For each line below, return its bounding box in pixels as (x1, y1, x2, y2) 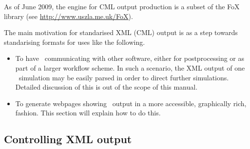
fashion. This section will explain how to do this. (15, 108, 161, 118)
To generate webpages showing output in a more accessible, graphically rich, (15, 98, 247, 108)
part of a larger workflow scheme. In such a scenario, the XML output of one (15, 62, 245, 73)
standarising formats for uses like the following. (4, 37, 145, 47)
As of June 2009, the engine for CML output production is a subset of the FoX (4, 1, 240, 11)
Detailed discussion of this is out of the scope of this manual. (15, 82, 198, 92)
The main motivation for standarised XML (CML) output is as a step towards (4, 27, 238, 37)
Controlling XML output (4, 131, 132, 147)
